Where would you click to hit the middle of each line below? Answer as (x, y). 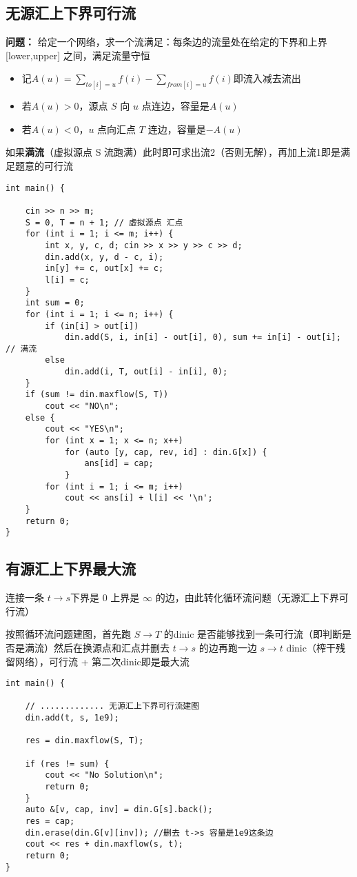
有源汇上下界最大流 (71, 568)
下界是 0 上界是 (105, 597)
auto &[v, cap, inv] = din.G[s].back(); (119, 810)
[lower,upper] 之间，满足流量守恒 (78, 55)
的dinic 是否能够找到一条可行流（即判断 (253, 634)
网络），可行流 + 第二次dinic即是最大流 (102, 661)
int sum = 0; (55, 303)
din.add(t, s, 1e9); (72, 718)
